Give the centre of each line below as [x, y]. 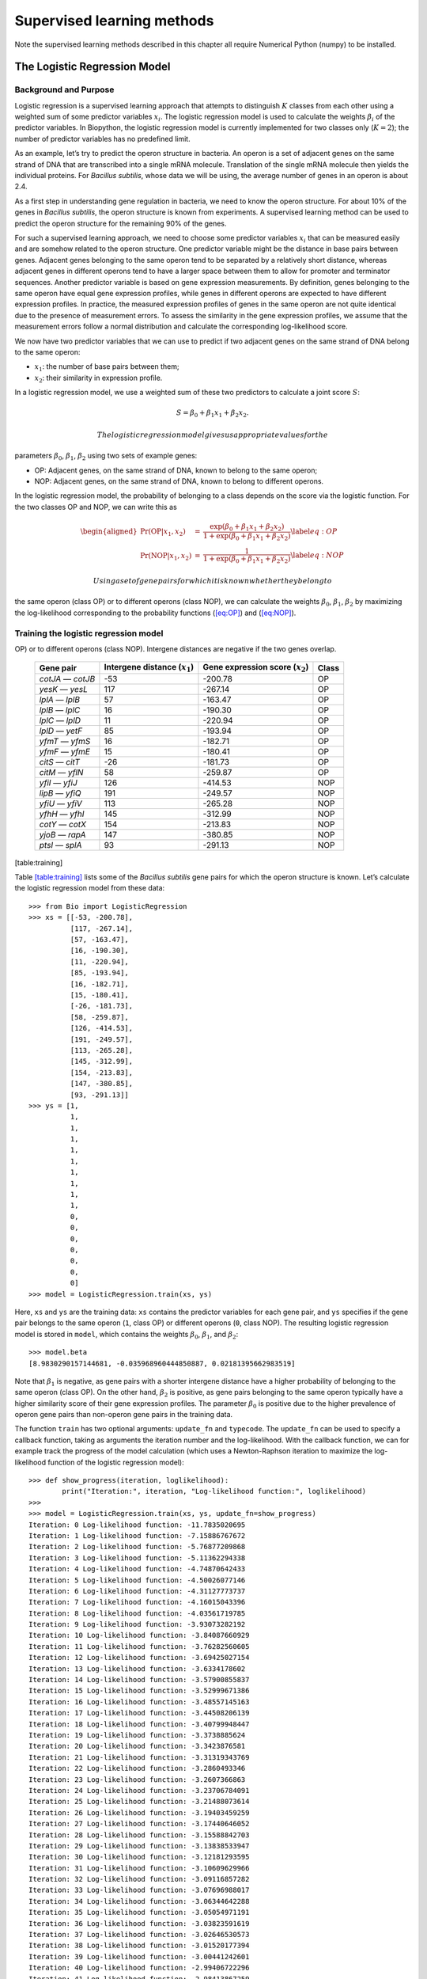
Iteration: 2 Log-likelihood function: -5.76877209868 [137, 1547]
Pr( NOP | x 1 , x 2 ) [166, 556]
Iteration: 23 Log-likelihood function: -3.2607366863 [137, 1780]
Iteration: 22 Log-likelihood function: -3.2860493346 [137, 1768]
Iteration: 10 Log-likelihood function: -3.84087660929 [139, 1635]
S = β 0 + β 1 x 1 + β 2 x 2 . [212, 414]
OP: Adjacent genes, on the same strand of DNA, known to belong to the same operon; [176, 470]
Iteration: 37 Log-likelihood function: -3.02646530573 [139, 1935]
